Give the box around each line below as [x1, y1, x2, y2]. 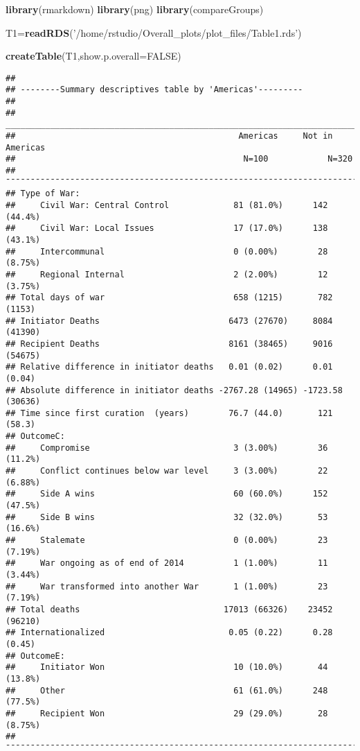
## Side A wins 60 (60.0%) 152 [6, 489, 328, 499]
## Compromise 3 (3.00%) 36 [6, 442, 328, 453]
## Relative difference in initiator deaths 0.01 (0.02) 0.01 [6, 362, 333, 372]
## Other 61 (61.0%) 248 [6, 685, 328, 696]
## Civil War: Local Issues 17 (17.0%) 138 [6, 223, 328, 234]
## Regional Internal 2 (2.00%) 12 [6, 269, 328, 279]
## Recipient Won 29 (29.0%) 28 [6, 708, 328, 718]
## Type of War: [6, 189, 80, 199]
